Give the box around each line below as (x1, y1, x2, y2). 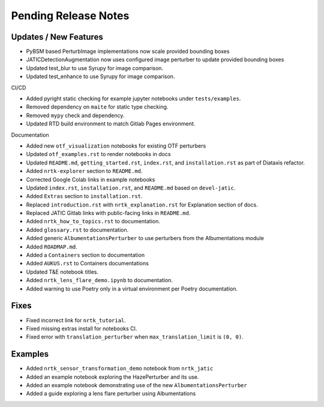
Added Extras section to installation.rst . (26, 193, 143, 200)
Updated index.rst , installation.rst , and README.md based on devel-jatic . (26, 184, 236, 191)
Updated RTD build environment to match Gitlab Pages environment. (26, 120, 196, 127)
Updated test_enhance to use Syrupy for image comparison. (26, 73, 175, 80)
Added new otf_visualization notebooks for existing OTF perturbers (26, 142, 206, 149)
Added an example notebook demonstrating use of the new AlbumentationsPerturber (26, 381, 247, 388)
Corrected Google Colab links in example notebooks (26, 176, 155, 183)
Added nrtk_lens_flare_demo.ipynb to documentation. (26, 277, 173, 284)
